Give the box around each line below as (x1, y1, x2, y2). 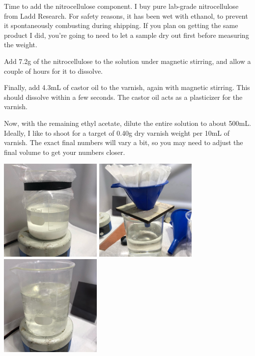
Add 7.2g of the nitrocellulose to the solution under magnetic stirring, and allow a (4, 56, 251, 66)
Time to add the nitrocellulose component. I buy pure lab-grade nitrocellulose (4, 1, 239, 11)
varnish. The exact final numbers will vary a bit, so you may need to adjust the (4, 137, 243, 148)
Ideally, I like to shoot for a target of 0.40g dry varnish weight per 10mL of (4, 127, 230, 138)
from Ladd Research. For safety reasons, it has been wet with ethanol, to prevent (4, 10, 248, 21)
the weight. (4, 39, 37, 50)
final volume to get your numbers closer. (4, 147, 125, 157)
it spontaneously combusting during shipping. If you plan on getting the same (4, 20, 238, 30)
